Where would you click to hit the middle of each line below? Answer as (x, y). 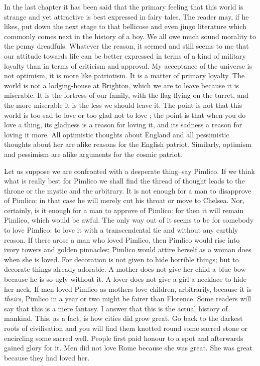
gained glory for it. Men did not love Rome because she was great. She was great (128, 348)
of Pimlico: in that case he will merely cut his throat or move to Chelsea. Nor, (124, 200)
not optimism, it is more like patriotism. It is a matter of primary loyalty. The (124, 75)
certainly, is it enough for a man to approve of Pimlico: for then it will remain (124, 210)
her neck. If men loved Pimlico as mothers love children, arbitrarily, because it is (128, 289)
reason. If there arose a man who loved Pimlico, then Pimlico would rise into (122, 239)
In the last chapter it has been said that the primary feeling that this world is (124, 7)
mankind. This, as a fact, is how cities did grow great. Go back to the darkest (123, 318)
